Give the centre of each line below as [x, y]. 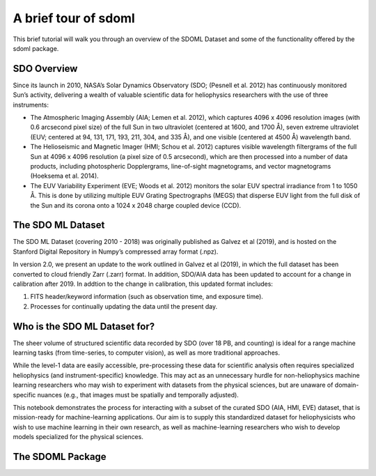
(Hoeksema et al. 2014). [64, 176]
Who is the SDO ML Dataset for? [84, 327]
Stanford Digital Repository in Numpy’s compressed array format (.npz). [116, 252]
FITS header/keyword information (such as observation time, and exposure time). [147, 297]
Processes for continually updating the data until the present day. [124, 306]
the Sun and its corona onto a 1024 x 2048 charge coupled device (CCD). [136, 205]
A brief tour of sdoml [74, 18]
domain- [347, 385]
